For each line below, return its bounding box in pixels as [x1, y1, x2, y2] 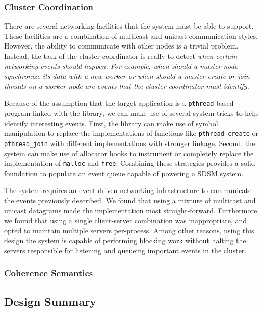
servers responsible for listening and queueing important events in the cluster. [4, 245, 247, 255]
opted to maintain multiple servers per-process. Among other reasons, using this [4, 225, 254, 235]
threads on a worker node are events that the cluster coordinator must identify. [4, 80, 249, 91]
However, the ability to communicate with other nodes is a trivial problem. [4, 40, 239, 51]
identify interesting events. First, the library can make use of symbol [4, 117, 218, 128]
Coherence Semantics [4, 267, 93, 279]
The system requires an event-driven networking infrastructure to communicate [4, 185, 252, 196]
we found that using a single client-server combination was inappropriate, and [4, 215, 247, 226]
